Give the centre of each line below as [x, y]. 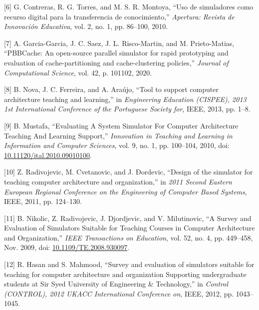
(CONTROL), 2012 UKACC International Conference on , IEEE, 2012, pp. [119, 293]
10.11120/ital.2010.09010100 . [48, 155]
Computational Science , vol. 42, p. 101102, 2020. [78, 72]
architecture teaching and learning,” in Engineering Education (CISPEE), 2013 [125, 99]
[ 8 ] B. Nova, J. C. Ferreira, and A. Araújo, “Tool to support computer [111, 89]
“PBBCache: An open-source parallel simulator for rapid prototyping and [116, 53]
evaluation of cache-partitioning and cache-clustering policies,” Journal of [116, 62]
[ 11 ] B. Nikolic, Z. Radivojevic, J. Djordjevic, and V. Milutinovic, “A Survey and [128, 218]
